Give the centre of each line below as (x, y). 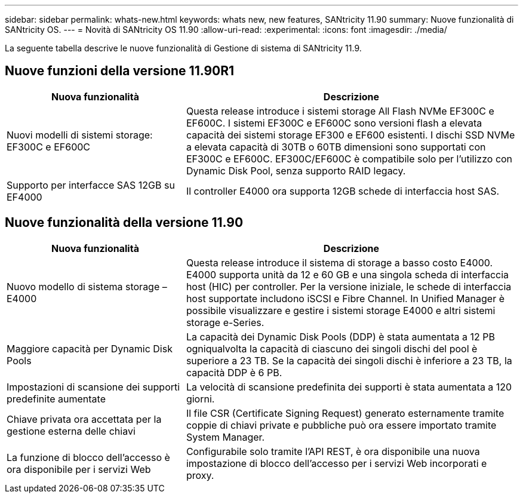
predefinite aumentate (56, 399)
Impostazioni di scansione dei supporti (93, 387)
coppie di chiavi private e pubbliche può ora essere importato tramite (341, 425)
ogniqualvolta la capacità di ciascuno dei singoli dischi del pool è (332, 348)
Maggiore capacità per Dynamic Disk (90, 348)
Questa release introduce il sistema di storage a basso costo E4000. (339, 262)
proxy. (200, 475)
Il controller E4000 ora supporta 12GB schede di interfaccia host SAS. (342, 191)
